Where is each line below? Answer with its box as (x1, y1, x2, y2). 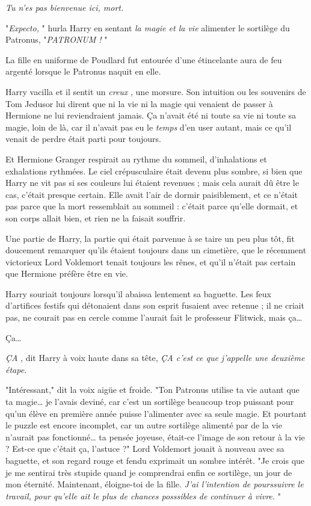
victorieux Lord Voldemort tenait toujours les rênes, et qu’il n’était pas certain (5, 255, 296, 268)
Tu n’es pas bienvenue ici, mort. (5, 1, 124, 13)
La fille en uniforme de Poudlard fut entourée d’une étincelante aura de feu (5, 53, 282, 66)
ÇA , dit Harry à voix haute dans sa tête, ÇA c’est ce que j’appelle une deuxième (5, 351, 305, 364)
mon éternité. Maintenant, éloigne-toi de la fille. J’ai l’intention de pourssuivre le (5, 478, 304, 490)
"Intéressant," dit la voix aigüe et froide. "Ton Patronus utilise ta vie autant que (5, 383, 300, 396)
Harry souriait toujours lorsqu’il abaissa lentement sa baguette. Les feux (5, 287, 271, 300)
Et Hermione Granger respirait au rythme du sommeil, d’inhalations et (5, 152, 267, 165)
